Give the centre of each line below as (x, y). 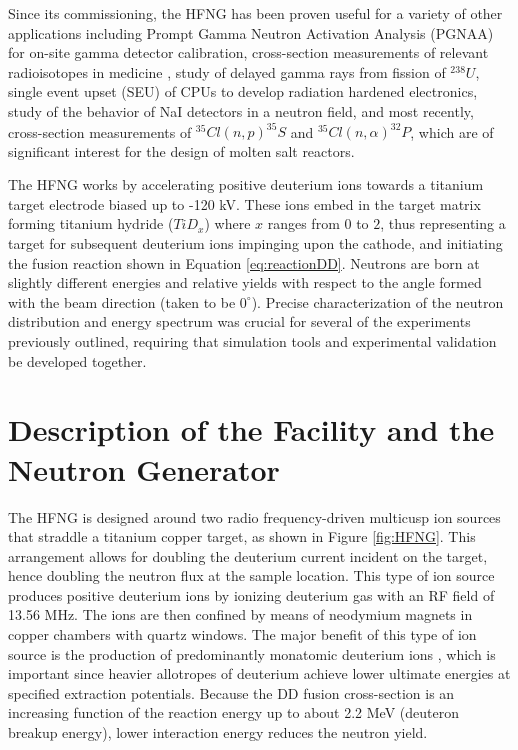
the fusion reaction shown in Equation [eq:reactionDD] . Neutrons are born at (244, 262)
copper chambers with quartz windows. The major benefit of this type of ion (242, 634)
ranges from (303, 223)
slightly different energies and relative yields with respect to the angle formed (245, 282)
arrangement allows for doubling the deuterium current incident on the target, (248, 555)
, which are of (452, 131)
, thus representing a (443, 223)
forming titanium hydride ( (91, 223)
